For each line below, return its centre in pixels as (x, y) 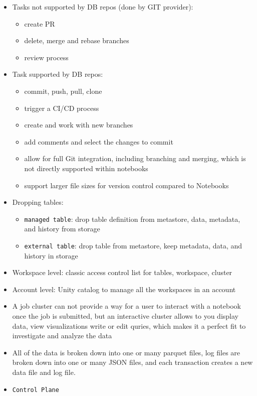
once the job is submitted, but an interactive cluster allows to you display (125, 316)
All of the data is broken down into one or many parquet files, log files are (126, 352)
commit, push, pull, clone (63, 91)
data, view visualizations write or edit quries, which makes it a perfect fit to (129, 325)
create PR (40, 23)
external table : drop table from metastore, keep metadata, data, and (133, 245)
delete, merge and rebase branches (77, 40)
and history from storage (62, 229)
